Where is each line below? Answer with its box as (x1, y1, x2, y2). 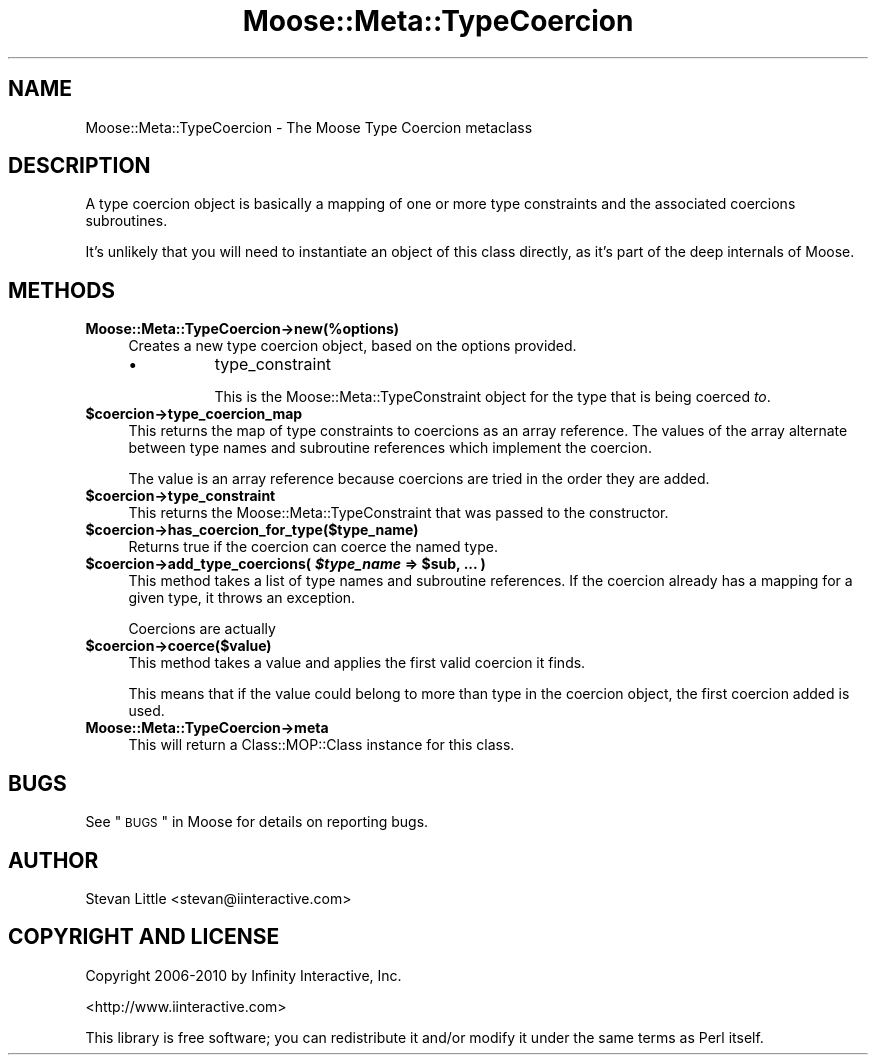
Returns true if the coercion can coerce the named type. (128, 538, 498, 556)
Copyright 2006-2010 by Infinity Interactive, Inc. (85, 966, 402, 984)
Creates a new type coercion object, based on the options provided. (128, 337, 577, 355)
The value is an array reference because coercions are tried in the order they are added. (128, 470, 710, 488)
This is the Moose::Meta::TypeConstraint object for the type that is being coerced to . (214, 388, 771, 406)
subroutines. (85, 212, 168, 230)
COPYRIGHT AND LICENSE (8, 924, 280, 950)
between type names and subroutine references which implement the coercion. (128, 439, 652, 457)
